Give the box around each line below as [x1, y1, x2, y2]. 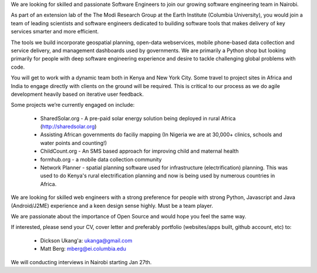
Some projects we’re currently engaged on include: [11, 102, 135, 109]
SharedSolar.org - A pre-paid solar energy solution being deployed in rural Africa [40, 114, 236, 122]
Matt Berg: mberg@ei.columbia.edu [40, 245, 126, 252]
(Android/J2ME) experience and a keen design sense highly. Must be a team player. [11, 202, 214, 209]
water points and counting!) [40, 139, 107, 146]
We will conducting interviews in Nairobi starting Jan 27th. [11, 258, 152, 265]
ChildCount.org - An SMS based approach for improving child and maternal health [40, 147, 239, 155]
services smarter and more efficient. [11, 28, 99, 35]
